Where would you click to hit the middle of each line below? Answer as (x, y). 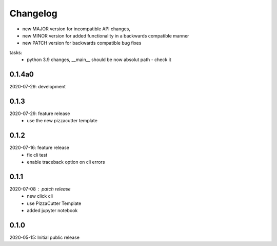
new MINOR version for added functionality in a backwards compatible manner (106, 35)
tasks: (16, 52)
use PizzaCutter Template (54, 203)
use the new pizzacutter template (62, 121)
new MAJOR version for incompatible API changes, (76, 29)
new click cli (40, 196)
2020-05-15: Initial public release (44, 237)
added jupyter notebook (52, 211)
